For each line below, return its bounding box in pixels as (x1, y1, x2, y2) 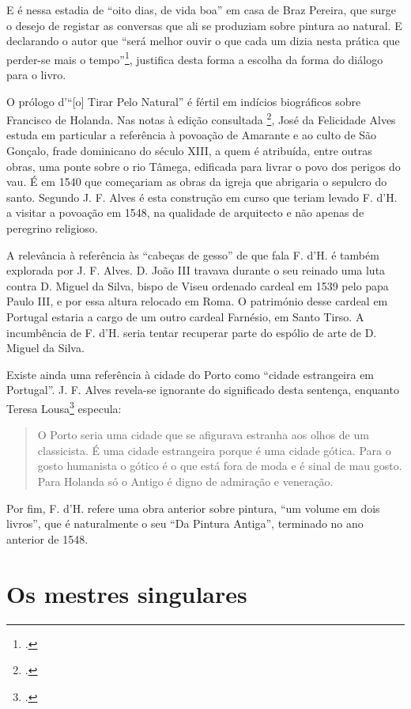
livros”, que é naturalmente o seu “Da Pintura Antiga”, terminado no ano (6, 515, 364, 532)
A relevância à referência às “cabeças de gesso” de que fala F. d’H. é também (6, 246, 379, 263)
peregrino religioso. (6, 220, 98, 237)
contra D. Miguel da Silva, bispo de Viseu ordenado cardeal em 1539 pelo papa (6, 277, 389, 294)
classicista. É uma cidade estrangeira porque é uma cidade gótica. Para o (37, 442, 391, 458)
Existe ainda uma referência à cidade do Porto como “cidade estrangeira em (6, 366, 375, 382)
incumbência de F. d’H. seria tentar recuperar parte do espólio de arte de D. (6, 324, 377, 340)
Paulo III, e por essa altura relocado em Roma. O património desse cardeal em (6, 293, 388, 309)
